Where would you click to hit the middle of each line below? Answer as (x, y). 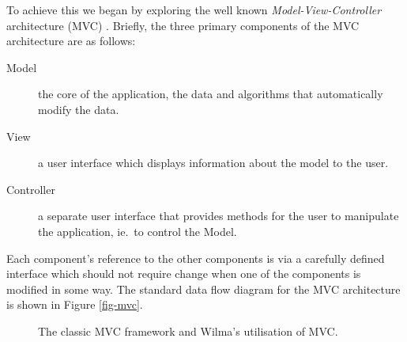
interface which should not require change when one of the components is (184, 274)
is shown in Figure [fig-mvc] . (75, 304)
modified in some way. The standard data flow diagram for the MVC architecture (203, 289)
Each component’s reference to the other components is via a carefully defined (196, 258)
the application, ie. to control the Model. (138, 231)
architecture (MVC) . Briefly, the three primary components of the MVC (183, 25)
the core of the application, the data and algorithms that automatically (211, 94)
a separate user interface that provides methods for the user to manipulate (219, 216)
